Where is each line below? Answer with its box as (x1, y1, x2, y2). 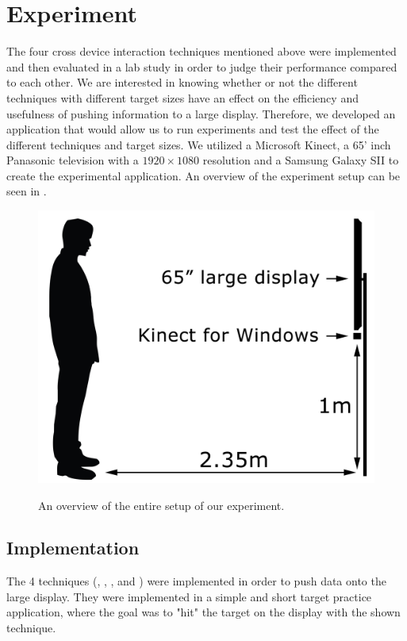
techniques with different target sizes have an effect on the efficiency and (6, 89, 359, 106)
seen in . (6, 183, 47, 199)
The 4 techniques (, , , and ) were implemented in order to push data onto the (6, 573, 386, 589)
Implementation (6, 535, 140, 560)
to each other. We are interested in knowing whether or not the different (6, 74, 358, 91)
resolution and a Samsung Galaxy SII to (202, 152, 399, 168)
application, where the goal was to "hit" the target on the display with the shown (6, 604, 401, 620)
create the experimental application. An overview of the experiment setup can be (6, 167, 401, 183)
